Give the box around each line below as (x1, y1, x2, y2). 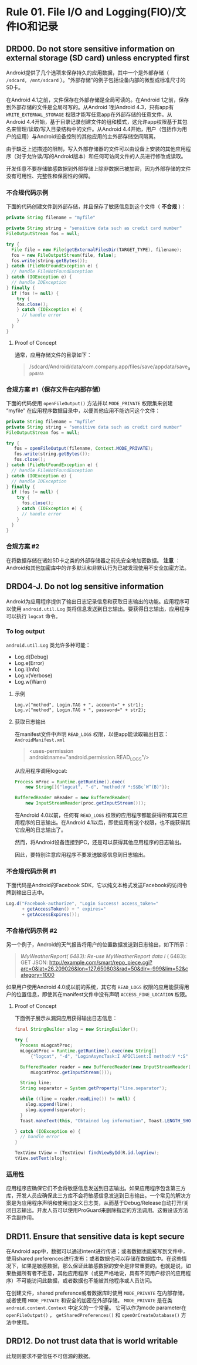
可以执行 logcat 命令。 (6, 612, 61, 619)
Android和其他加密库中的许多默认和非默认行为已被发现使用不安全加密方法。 (6, 564, 189, 571)
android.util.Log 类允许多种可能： (6, 641, 91, 648)
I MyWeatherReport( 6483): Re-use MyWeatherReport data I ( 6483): (20, 953, 187, 960)
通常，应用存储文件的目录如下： (14, 351, 92, 358)
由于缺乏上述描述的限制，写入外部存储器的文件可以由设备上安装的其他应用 (6, 145, 186, 152)
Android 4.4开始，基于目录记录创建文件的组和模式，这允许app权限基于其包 (6, 118, 188, 125)
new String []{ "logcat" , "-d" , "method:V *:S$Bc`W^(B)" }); (25, 784, 170, 790)
